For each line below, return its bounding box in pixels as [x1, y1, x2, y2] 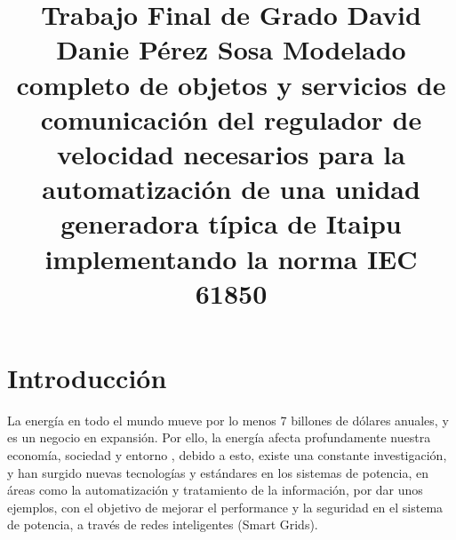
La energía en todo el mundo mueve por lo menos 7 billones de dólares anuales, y [7, 410, 449, 429]
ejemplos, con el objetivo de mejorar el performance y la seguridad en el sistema [7, 497, 444, 516]
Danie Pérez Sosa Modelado [56, 31, 406, 67]
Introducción [7, 359, 167, 395]
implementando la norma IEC [44, 240, 418, 276]
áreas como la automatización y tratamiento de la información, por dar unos [7, 480, 423, 499]
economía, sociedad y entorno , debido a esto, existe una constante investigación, [7, 446, 447, 464]
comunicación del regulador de [40, 100, 422, 137]
